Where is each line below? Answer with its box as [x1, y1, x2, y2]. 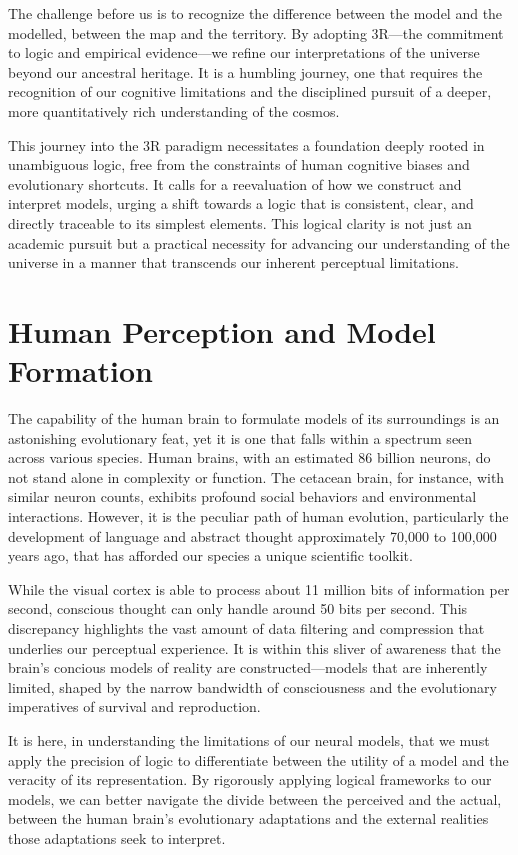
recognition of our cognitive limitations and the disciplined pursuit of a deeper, [8, 81, 492, 102]
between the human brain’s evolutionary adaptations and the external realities [8, 808, 489, 829]
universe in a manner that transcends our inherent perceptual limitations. [8, 252, 459, 273]
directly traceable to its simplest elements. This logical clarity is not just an [8, 212, 472, 233]
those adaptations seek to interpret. [8, 827, 226, 848]
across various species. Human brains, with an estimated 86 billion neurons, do [8, 447, 491, 468]
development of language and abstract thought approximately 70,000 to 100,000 [8, 525, 497, 546]
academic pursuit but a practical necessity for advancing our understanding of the [8, 232, 510, 253]
